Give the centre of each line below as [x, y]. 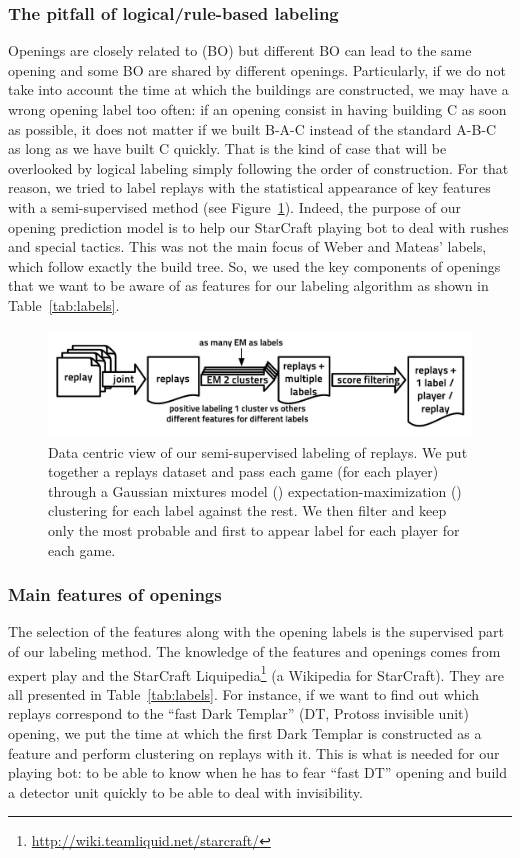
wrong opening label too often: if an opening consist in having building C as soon [257, 109]
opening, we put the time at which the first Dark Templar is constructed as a [245, 733]
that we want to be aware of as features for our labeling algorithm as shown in [248, 285]
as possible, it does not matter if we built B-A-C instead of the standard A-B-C [252, 128]
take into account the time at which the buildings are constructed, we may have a [258, 89]
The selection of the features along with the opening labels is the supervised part [256, 631]
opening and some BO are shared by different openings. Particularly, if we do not [257, 69]
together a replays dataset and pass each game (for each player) [243, 471]
